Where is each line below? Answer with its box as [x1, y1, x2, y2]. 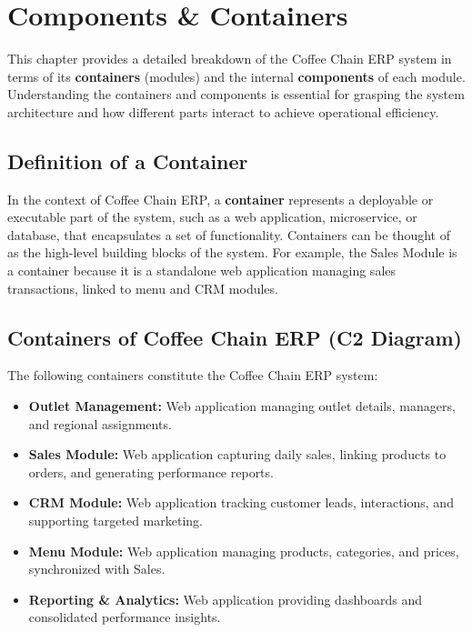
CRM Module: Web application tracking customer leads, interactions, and [28, 493, 454, 512]
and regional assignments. [28, 414, 172, 433]
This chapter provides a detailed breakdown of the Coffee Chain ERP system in [7, 49, 452, 68]
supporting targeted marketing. [28, 511, 203, 530]
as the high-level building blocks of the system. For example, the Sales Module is [7, 243, 457, 262]
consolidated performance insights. [28, 607, 221, 627]
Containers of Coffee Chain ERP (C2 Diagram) [7, 323, 462, 351]
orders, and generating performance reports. [28, 462, 274, 481]
